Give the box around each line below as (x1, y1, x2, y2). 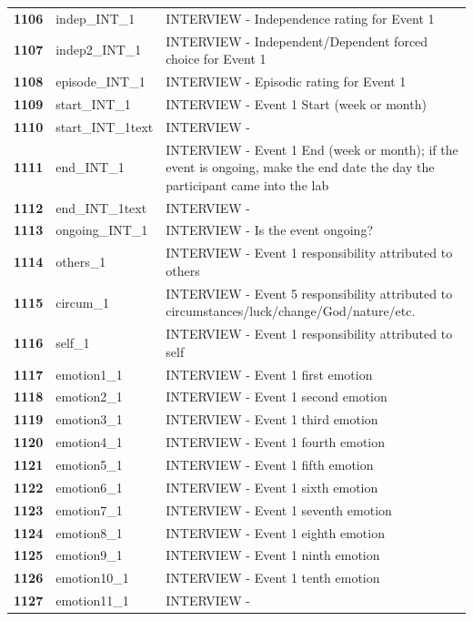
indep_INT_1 (55, 8, 136, 27)
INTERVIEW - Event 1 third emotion (166, 410, 378, 429)
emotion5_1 (55, 454, 123, 473)
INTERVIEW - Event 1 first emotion (166, 364, 373, 383)
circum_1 (55, 292, 109, 311)
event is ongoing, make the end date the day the (166, 158, 435, 177)
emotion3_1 (55, 410, 123, 429)
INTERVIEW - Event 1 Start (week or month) (166, 94, 427, 113)
